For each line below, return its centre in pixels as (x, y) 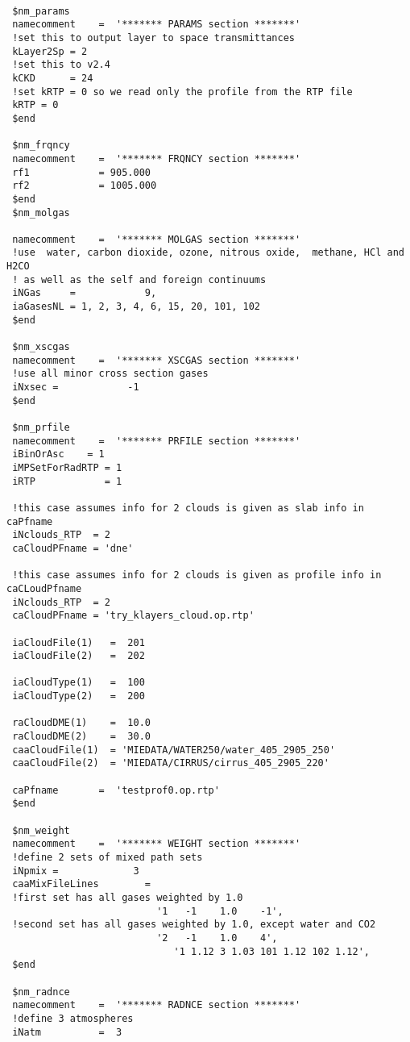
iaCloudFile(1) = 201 (79, 642)
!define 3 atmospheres (73, 1018)
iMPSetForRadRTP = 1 (67, 467)
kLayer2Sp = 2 (50, 51)
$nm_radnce (41, 992)
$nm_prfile (41, 427)
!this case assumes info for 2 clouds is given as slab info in (188, 508)
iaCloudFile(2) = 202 (79, 656)
